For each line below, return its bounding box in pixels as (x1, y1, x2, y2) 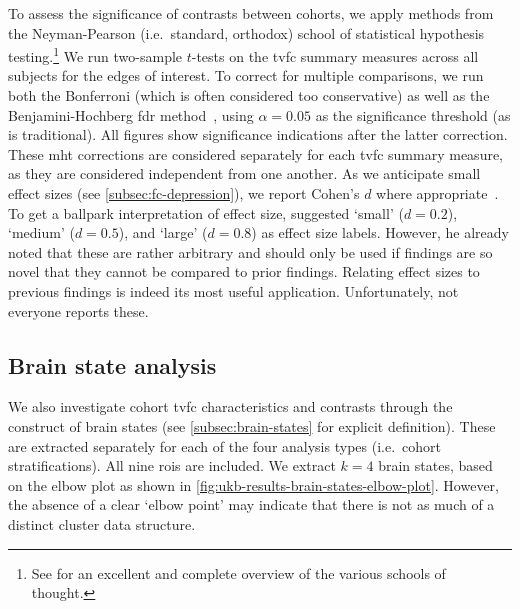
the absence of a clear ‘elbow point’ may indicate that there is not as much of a (8, 494, 495, 515)
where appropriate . (376, 183, 499, 203)
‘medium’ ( (8, 222, 75, 243)
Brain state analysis (8, 349, 217, 380)
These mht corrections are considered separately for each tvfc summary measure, (8, 143, 504, 164)
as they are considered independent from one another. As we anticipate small (8, 163, 481, 184)
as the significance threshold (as (315, 104, 511, 125)
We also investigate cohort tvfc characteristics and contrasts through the (8, 396, 453, 417)
